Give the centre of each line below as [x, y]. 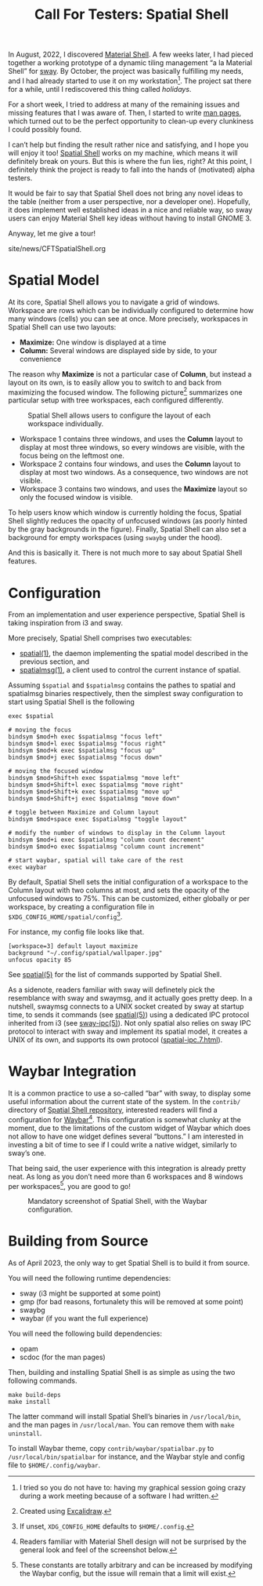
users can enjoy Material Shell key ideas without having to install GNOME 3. [130, 218]
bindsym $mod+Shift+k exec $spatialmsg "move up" [91, 792]
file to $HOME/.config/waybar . [54, 1465]
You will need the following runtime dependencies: [90, 1278]
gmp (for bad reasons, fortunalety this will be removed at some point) [131, 1302]
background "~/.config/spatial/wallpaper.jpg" [85, 953]
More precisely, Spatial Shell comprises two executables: [100, 638]
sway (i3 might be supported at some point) [90, 1293]
